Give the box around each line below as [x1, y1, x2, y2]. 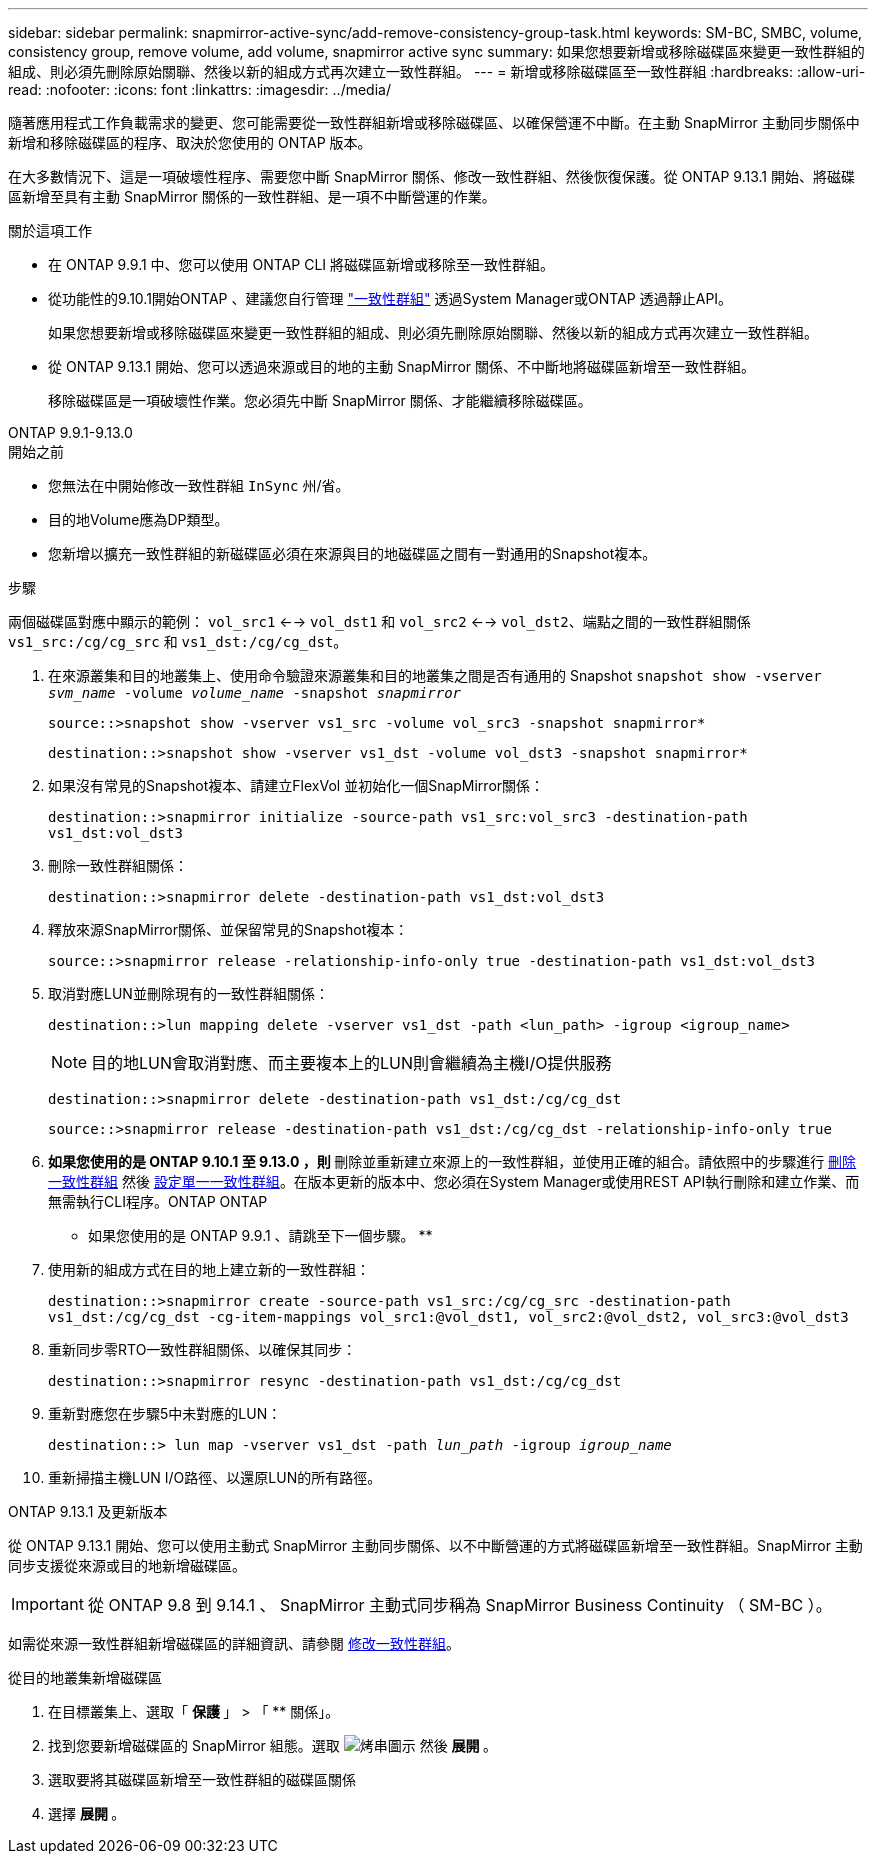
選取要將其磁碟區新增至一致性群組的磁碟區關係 [48, 1771, 356, 1788]
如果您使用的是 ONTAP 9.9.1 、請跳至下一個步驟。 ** [88, 1227, 433, 1244]
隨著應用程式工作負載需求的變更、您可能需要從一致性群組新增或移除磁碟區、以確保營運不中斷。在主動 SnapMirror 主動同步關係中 [8, 114, 860, 131]
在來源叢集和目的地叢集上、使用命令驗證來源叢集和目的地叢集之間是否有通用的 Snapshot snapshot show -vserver [48, 667, 822, 684]
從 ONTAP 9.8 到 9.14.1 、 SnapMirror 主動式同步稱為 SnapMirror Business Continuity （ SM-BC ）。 [87, 1595, 832, 1615]
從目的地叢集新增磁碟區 [8, 1669, 162, 1686]
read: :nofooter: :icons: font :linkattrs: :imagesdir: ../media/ [8, 81, 391, 98]
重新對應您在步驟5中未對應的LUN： [48, 1405, 282, 1422]
